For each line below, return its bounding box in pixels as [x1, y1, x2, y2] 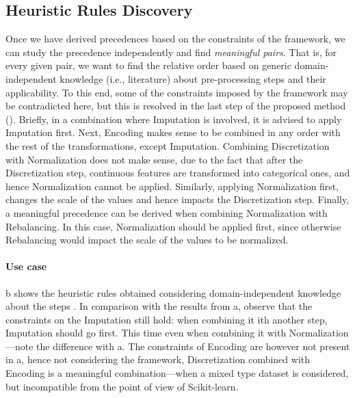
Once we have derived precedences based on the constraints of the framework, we [5, 31, 345, 46]
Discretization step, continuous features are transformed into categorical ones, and [5, 165, 350, 180]
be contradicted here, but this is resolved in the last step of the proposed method [5, 98, 346, 113]
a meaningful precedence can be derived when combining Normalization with [5, 205, 328, 220]
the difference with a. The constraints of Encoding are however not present [36, 339, 350, 353]
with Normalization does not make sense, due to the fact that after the [5, 152, 303, 166]
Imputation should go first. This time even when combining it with [5, 326, 287, 340]
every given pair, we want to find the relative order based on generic [5, 58, 291, 72]
